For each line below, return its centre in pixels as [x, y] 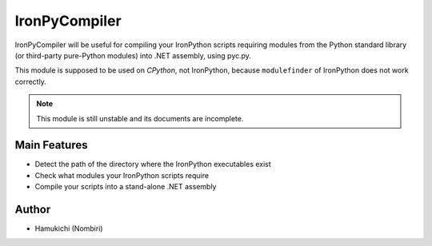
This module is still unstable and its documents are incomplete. [140, 118]
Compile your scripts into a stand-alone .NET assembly [126, 187]
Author [33, 209]
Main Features [51, 145]
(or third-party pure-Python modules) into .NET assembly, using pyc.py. [133, 55]
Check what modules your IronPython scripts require [122, 175]
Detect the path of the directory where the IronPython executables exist [153, 165]
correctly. [31, 81]
